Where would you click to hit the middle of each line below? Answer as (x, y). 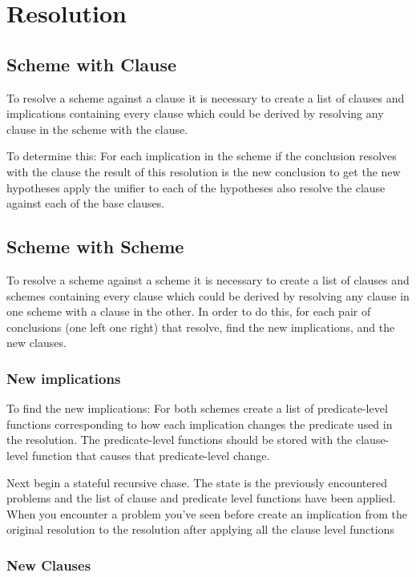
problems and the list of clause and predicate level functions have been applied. (201, 498)
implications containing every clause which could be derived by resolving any (195, 113)
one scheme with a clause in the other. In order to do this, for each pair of (189, 311)
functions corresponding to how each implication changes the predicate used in (200, 424)
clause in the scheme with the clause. (97, 129)
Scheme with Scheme (95, 246)
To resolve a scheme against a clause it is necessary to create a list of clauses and (206, 97)
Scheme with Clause (92, 64)
